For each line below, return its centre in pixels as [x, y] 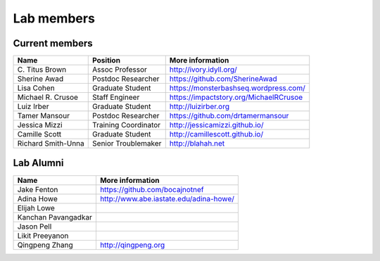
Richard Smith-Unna [51, 144]
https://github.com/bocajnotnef [152, 189]
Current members [53, 43]
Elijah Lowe [36, 208]
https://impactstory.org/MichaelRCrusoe [236, 97]
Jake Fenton [38, 189]
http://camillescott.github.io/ [216, 134]
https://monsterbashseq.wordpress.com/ [237, 88]
